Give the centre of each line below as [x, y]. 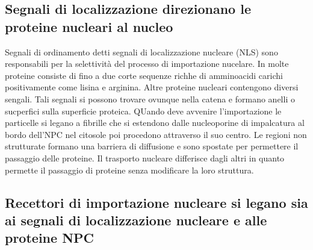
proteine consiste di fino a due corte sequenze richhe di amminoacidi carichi [144, 75]
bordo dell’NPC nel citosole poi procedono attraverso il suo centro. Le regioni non [156, 134]
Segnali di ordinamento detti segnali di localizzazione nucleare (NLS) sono [141, 52]
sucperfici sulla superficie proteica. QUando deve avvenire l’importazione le [143, 111]
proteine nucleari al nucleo [89, 26]
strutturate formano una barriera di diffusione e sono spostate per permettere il [152, 146]
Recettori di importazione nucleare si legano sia [156, 202]
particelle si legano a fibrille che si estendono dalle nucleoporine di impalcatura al [155, 123]
